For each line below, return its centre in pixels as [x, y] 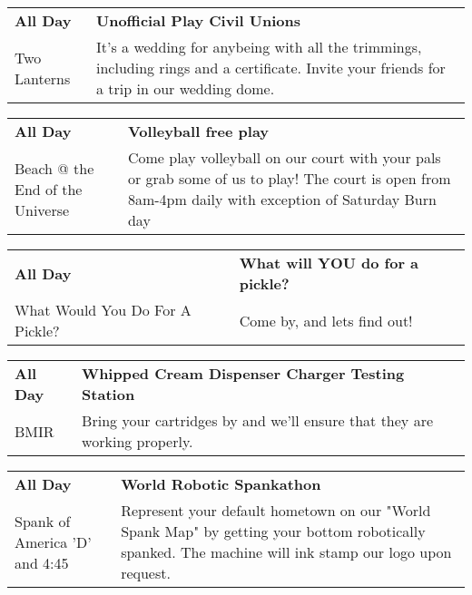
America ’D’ [53, 541]
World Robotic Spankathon [221, 484]
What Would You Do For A [103, 310]
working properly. [138, 441]
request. [146, 573]
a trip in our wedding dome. [186, 88]
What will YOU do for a [329, 263]
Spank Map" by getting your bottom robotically [273, 531]
